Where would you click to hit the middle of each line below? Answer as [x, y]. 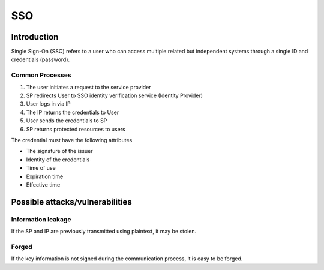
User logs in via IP [49, 104]
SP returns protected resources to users [76, 129]
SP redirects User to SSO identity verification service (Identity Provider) [115, 95]
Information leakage [41, 219]
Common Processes [41, 75]
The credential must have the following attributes [72, 140]
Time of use [41, 168]
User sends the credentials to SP [67, 121]
